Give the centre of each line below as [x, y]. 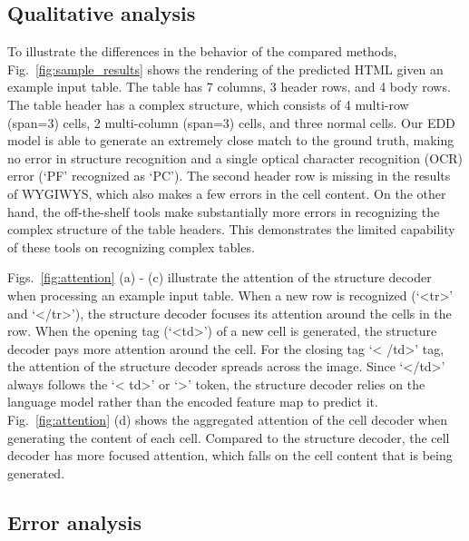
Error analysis [74, 521]
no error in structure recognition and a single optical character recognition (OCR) [235, 157]
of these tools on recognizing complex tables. [131, 246]
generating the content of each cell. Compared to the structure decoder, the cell [229, 437]
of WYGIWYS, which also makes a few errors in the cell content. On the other [227, 193]
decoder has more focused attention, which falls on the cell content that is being [230, 455]
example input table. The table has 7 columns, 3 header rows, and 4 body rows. [229, 87]
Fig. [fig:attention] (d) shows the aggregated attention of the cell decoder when [228, 420]
